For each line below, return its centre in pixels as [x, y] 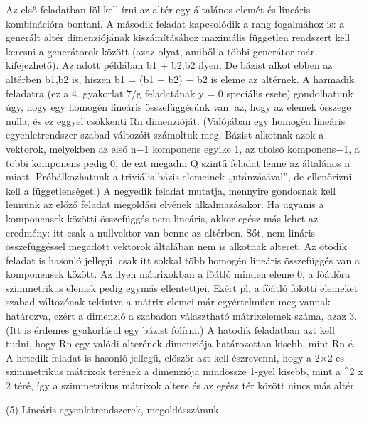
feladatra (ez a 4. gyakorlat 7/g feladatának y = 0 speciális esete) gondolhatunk [180, 93]
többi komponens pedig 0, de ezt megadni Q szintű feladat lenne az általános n [178, 162]
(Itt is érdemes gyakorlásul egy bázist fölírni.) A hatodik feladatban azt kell [170, 329]
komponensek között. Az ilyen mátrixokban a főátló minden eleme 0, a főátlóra [178, 274]
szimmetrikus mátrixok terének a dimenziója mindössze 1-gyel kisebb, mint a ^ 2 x [184, 371]
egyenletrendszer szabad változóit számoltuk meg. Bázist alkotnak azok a [165, 135]
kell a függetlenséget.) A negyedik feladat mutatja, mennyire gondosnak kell [171, 190]
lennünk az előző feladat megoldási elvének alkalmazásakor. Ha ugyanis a [165, 204]
